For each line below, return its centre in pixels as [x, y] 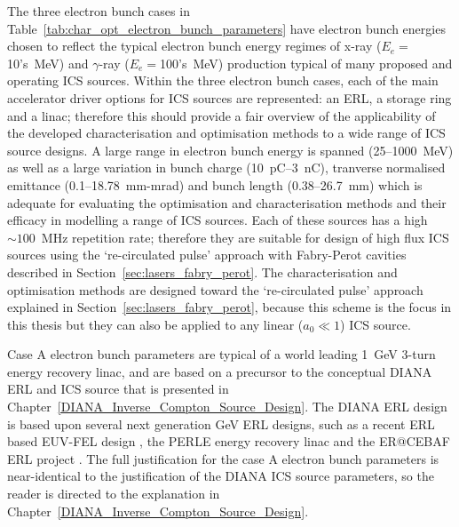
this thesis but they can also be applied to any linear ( [155, 324]
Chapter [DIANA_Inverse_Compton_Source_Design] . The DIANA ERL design [227, 407]
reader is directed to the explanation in [114, 494]
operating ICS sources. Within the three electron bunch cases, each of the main [223, 80]
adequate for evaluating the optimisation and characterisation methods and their [227, 202]
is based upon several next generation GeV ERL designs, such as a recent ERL [221, 423]
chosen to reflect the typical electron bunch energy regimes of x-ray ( [194, 46]
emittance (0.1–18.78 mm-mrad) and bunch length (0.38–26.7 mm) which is [215, 184]
